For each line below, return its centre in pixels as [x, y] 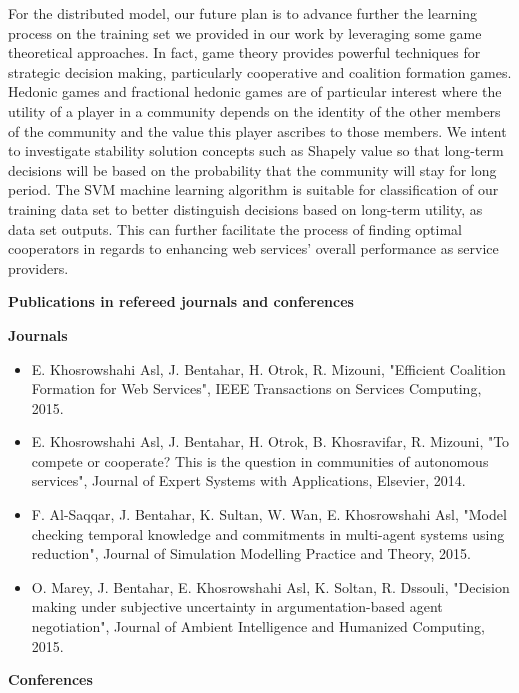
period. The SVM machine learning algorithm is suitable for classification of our [253, 189]
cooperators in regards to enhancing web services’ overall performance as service [253, 248]
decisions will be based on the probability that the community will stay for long [252, 169]
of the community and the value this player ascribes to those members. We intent [257, 130]
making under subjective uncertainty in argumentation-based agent [237, 606]
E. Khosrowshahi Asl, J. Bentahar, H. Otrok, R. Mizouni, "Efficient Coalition [268, 368]
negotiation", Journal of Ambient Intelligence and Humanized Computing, [258, 626]
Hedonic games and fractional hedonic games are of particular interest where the [255, 91]
